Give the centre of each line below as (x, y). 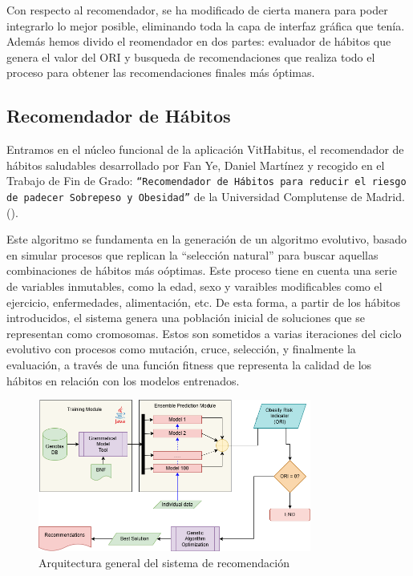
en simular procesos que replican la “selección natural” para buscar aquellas (192, 254)
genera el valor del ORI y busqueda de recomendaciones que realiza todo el (191, 56)
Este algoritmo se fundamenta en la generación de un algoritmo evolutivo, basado (207, 239)
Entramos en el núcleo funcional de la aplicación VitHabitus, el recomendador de (205, 149)
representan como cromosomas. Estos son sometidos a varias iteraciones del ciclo (204, 333)
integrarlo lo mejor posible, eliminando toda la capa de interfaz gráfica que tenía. (206, 25)
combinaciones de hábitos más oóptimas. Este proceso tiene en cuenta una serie (202, 270)
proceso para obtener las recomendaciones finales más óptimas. (161, 73)
